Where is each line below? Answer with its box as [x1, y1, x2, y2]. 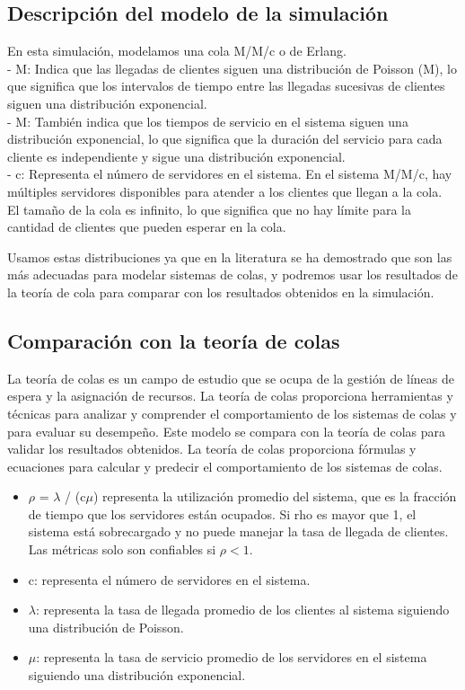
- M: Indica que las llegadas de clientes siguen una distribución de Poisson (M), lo [7, 58, 457, 77]
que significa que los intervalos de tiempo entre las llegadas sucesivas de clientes [7, 76, 445, 95]
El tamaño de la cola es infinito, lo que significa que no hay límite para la [7, 199, 411, 218]
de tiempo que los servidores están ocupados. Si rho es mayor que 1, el [28, 504, 417, 523]
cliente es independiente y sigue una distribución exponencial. [7, 146, 346, 165]
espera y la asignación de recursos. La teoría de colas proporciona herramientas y [7, 386, 453, 405]
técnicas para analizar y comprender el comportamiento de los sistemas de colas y [7, 403, 457, 422]
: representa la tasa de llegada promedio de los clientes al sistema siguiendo [35, 600, 450, 619]
